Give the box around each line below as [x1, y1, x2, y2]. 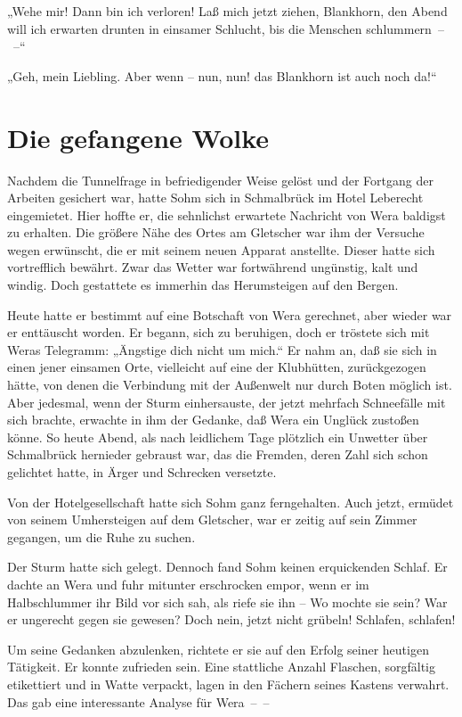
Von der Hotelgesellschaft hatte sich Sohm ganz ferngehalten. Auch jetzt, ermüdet [7, 492, 454, 511]
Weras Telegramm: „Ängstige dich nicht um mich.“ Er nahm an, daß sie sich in [7, 340, 437, 358]
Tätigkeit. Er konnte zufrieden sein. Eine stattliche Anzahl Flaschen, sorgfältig [7, 657, 436, 676]
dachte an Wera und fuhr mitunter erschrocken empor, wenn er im [7, 574, 369, 593]
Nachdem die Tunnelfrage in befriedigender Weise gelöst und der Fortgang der [7, 170, 434, 189]
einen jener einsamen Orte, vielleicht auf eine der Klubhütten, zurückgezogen [7, 358, 426, 376]
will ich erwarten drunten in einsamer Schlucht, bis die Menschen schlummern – [7, 19, 444, 37]
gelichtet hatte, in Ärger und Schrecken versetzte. [7, 463, 277, 481]
